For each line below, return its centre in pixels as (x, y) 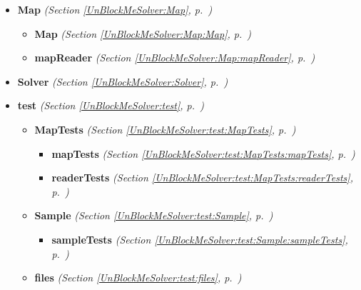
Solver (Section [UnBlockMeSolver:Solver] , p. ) (123, 81)
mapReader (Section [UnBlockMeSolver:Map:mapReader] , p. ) (175, 57)
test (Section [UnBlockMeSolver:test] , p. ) (111, 105)
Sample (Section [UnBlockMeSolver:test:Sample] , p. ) (154, 215)
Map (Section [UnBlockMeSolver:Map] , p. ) (115, 9)
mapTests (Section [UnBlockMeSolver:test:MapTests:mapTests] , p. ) (203, 153)
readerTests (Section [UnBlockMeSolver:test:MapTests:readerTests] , (202, 177)
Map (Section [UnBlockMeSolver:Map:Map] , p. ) (143, 33)
